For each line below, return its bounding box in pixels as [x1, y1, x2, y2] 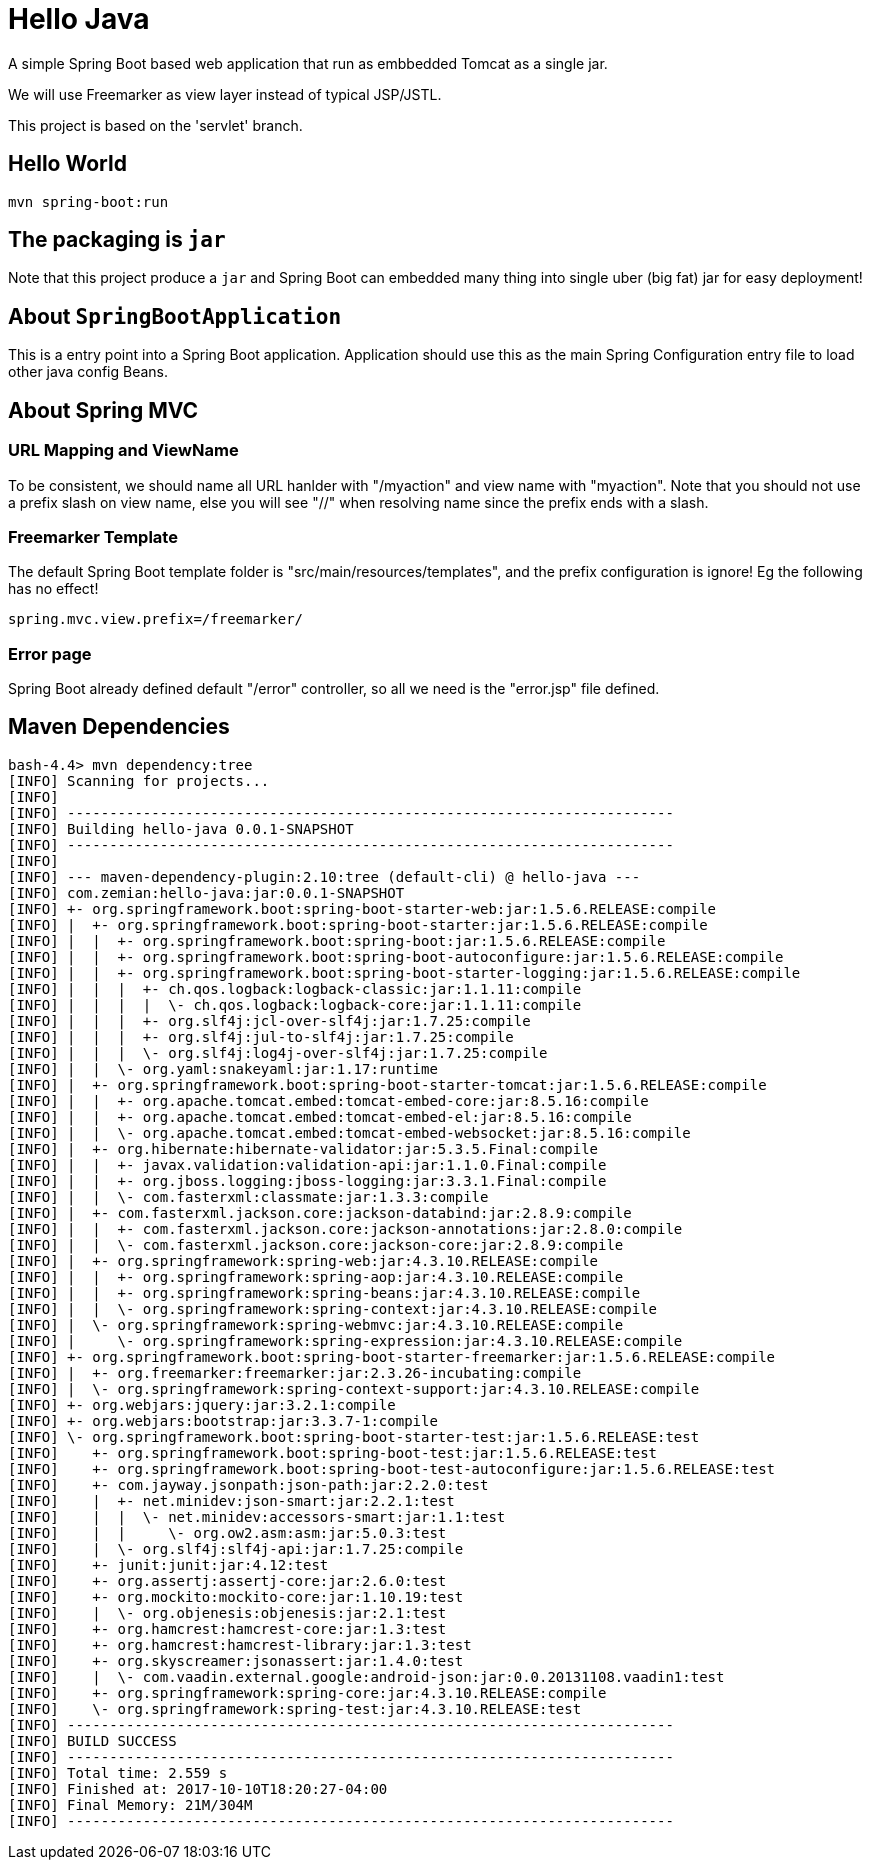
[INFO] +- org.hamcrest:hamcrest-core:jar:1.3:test [8, 1620, 447, 1637]
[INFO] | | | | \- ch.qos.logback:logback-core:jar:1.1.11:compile [8, 996, 582, 1013]
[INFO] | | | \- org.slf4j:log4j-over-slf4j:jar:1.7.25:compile [8, 1044, 548, 1061]
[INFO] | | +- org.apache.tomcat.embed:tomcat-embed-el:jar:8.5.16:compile [8, 1108, 632, 1125]
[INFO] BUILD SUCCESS [8, 1732, 177, 1749]
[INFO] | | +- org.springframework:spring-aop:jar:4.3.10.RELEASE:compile [8, 1268, 624, 1285]
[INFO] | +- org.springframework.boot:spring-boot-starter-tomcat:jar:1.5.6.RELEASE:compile [8, 1076, 767, 1093]
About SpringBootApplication [8, 303, 342, 329]
